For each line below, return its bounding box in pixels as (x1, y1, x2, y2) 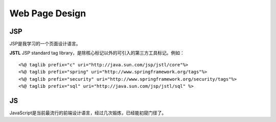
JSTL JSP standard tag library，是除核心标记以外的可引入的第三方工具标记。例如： (9, 50, 185, 56)
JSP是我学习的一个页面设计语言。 (9, 41, 81, 47)
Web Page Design (9, 8, 86, 19)
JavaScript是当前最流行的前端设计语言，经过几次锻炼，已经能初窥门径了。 (9, 110, 167, 116)
